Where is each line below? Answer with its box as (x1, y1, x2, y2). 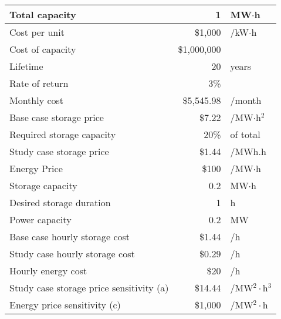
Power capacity (9, 213, 72, 226)
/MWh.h (230, 145, 266, 158)
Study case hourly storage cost (9, 247, 135, 260)
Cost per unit (9, 25, 65, 39)
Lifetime (9, 59, 43, 73)
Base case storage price (9, 110, 104, 124)
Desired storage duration (9, 196, 111, 209)
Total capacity (9, 8, 76, 21)
